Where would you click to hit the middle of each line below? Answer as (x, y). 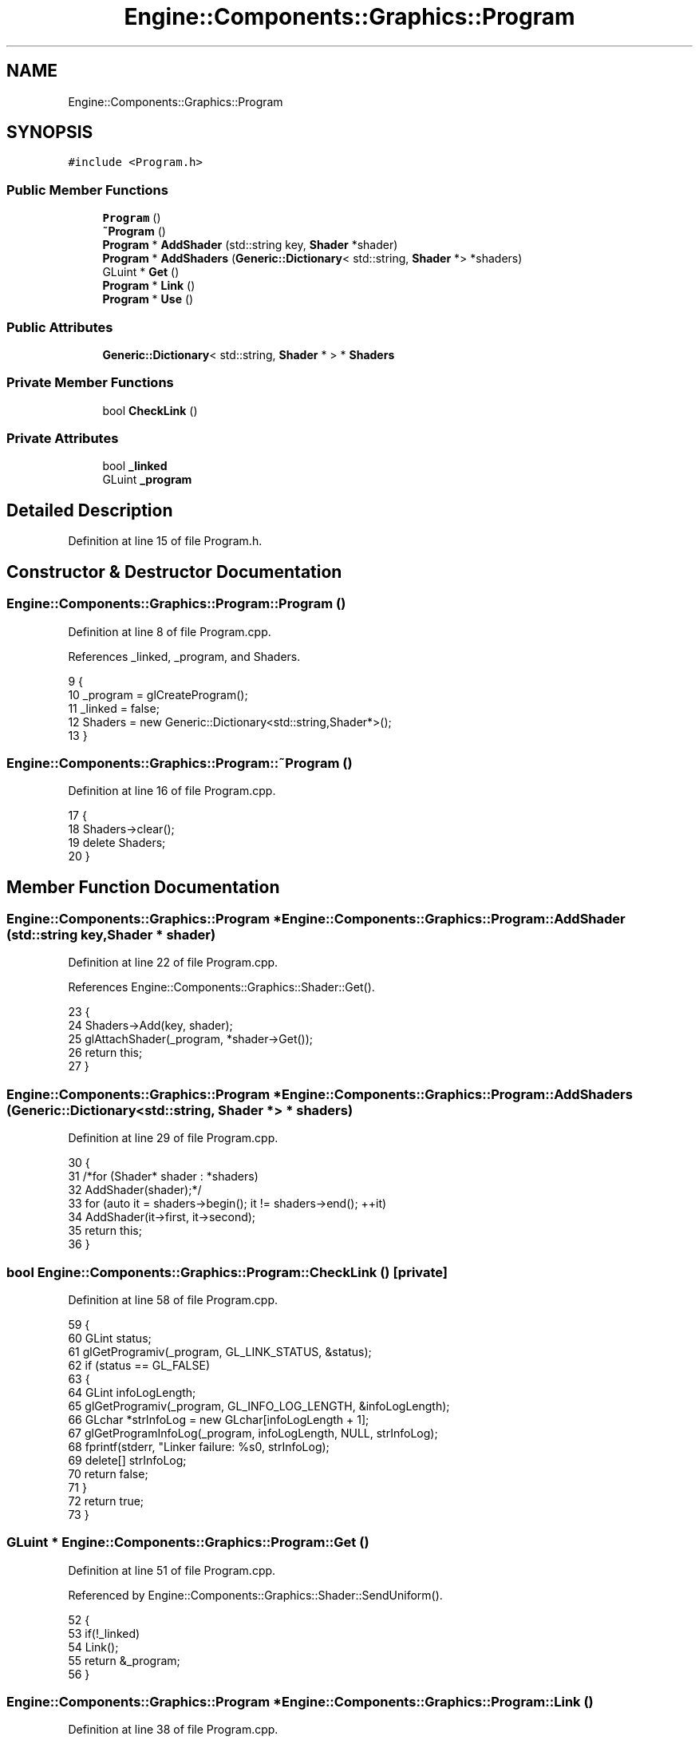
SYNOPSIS (50, 132)
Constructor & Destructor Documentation (174, 571)
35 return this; (105, 1231)
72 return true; (106, 1501)
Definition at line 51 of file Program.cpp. (172, 1570)
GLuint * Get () (141, 272)
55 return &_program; (124, 1660)
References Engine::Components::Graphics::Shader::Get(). (221, 987)
